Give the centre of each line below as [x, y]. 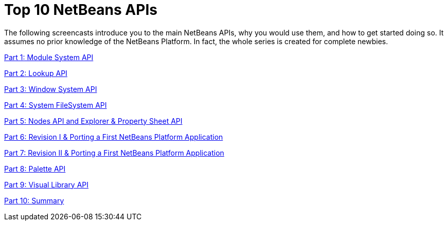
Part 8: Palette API [35, 168]
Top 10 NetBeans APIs [81, 10]
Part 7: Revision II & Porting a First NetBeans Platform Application [114, 153]
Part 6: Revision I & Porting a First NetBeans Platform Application [114, 137]
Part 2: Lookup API [36, 73]
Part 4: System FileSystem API [56, 105]
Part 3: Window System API [51, 89]
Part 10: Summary [34, 200]
